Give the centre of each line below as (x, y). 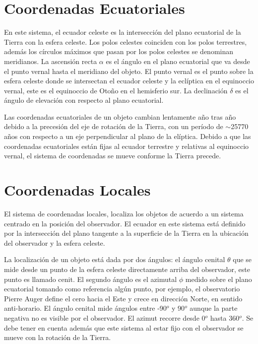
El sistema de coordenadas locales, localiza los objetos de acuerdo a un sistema (124, 213)
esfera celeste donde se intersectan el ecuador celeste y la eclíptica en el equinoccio (129, 81)
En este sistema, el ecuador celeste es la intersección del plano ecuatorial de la (123, 32)
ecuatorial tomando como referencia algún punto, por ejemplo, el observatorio (122, 289)
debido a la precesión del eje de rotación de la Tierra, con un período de (114, 126)
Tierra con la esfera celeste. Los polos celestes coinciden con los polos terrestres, (126, 41)
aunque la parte (214, 308)
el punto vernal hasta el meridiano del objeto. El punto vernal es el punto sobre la (129, 71)
